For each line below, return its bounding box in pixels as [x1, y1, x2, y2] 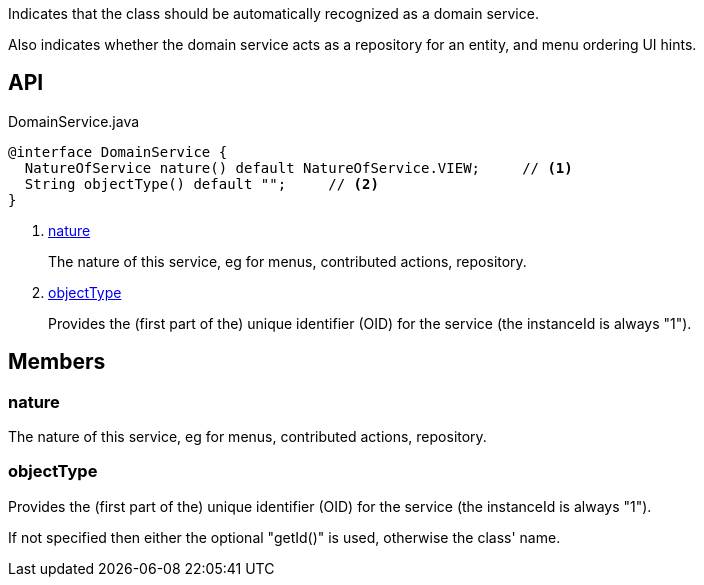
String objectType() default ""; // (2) [24, 175, 379, 192]
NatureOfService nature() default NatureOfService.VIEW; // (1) [24, 159, 573, 176]
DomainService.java [8, 112, 140, 130]
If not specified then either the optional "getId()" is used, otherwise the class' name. [8, 528, 561, 546]
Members [8, 349, 106, 375]
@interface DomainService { [8, 143, 228, 160]
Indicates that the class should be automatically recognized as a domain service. [8, 5, 539, 22]
